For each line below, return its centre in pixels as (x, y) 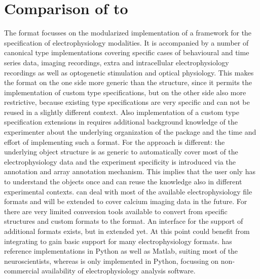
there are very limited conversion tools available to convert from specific (116, 211)
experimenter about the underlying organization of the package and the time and (130, 132)
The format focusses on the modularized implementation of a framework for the (128, 33)
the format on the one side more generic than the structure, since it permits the (128, 82)
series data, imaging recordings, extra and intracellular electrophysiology (117, 62)
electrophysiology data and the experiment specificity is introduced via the (120, 161)
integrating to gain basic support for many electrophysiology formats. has (118, 241)
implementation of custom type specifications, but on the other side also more (125, 92)
